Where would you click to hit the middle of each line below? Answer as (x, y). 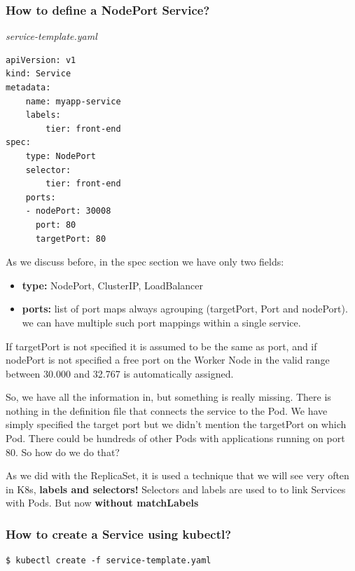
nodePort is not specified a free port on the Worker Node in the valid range (168, 360)
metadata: (28, 88)
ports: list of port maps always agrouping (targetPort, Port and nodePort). (185, 309)
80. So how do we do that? (63, 452)
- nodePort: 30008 (68, 211)
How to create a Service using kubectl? (119, 534)
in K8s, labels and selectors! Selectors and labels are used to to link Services (176, 489)
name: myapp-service (73, 101)
